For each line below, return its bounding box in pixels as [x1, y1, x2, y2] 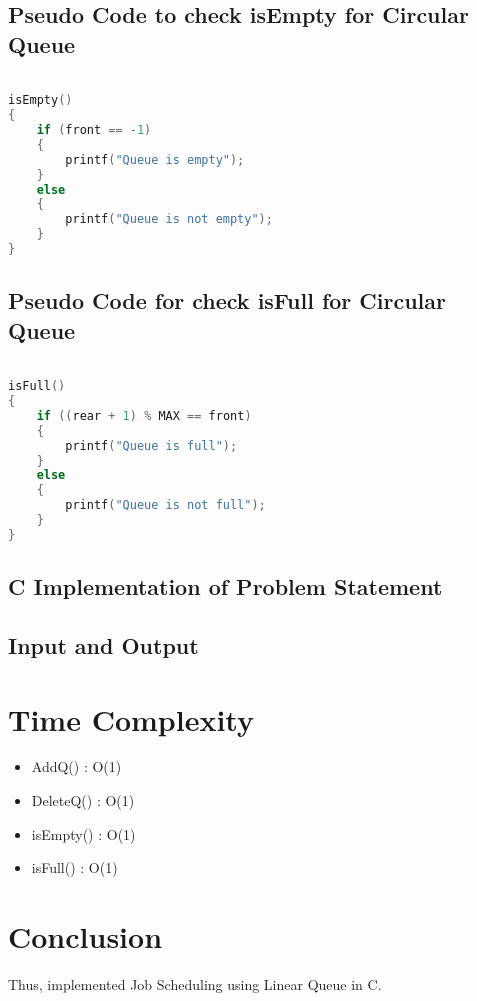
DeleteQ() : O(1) [31, 790, 135, 811]
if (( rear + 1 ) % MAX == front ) [36, 408, 252, 423]
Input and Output [8, 629, 199, 660]
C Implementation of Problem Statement [8, 571, 443, 602]
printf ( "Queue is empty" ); [65, 152, 245, 167]
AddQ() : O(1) [31, 756, 122, 777]
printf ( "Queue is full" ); [65, 438, 238, 453]
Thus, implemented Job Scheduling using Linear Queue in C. [8, 973, 382, 994]
